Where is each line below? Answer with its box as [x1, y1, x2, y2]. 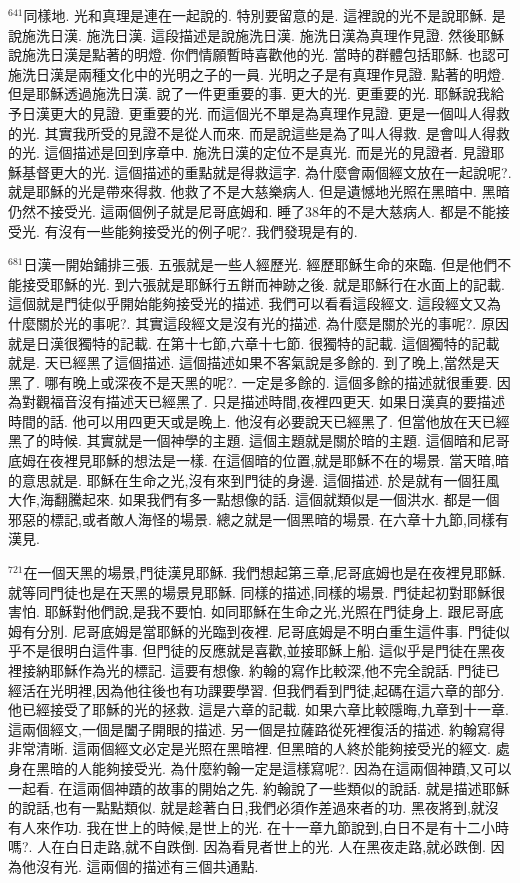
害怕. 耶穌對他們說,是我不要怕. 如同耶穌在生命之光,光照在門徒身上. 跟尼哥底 [8, 601, 504, 622]
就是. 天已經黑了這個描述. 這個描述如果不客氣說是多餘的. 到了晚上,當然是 [8, 352, 486, 373]
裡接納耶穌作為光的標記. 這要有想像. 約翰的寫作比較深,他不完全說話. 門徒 [8, 660, 486, 680]
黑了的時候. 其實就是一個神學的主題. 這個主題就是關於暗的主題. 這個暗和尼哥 [8, 430, 510, 451]
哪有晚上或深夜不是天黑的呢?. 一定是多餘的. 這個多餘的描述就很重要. [44, 371, 493, 392]
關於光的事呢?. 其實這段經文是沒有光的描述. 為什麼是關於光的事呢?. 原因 [35, 312, 509, 333]
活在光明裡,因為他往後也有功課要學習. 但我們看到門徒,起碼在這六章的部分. [21, 679, 505, 700]
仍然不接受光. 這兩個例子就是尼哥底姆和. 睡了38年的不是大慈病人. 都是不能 [8, 200, 496, 221]
